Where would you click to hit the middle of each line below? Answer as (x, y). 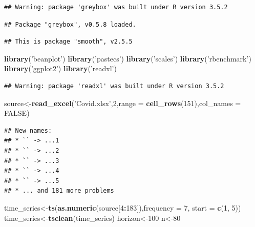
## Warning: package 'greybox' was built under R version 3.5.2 (116, 7)
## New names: (28, 130)
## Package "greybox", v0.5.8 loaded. (70, 24)
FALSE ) (17, 113)
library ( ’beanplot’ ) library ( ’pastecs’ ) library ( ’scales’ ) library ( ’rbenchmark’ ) (128, 58)
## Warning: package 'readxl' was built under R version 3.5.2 (114, 86)
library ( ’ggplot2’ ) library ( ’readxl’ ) (60, 68)
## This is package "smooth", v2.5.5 (68, 42)
